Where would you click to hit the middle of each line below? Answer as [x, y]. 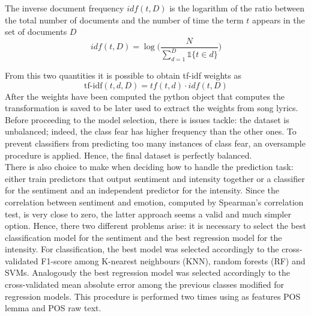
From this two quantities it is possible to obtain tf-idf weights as [123, 75]
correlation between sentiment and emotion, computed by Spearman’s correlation [154, 202]
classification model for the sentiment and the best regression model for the [143, 237]
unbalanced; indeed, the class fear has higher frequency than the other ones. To [151, 131]
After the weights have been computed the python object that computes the [145, 96]
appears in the [279, 20]
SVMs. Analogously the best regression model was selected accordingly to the [148, 272]
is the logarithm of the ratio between [237, 8]
